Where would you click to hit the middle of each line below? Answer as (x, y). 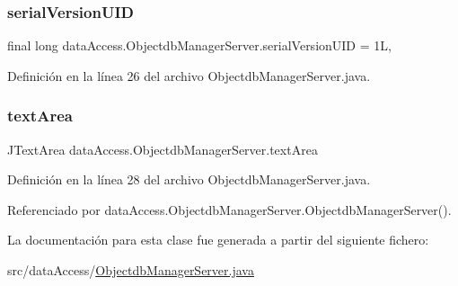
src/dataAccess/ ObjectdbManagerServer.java (131, 270)
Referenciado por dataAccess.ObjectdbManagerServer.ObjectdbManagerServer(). (229, 209)
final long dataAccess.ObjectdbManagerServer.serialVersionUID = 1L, (199, 45)
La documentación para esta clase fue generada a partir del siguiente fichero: (218, 240)
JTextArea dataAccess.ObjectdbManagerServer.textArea (163, 149)
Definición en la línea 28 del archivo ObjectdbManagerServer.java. (189, 179)
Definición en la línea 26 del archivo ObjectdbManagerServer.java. (189, 75)
